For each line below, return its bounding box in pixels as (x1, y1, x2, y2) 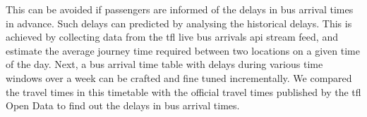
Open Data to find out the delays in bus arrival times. (6, 98, 240, 113)
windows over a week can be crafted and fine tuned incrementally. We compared (6, 70, 352, 85)
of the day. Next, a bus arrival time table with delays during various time (6, 57, 323, 71)
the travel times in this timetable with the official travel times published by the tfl (6, 84, 361, 99)
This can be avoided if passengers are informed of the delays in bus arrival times (6, 2, 354, 16)
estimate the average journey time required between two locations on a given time (6, 43, 360, 57)
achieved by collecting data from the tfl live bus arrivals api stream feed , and (6, 29, 338, 44)
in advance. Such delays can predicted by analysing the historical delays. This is (6, 15, 352, 30)
